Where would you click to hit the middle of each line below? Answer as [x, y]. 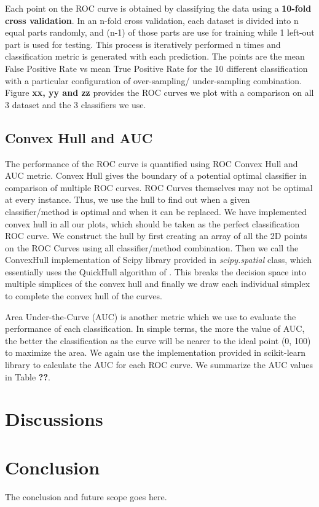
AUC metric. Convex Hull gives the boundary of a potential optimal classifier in [156, 175]
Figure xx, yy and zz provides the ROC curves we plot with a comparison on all [159, 92]
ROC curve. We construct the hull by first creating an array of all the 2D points [156, 236]
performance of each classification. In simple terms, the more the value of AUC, [155, 328]
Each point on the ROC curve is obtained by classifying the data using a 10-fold [158, 8]
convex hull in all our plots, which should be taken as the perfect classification [152, 223]
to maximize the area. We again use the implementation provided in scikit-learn [156, 352]
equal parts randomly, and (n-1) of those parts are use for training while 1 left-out [160, 32]
